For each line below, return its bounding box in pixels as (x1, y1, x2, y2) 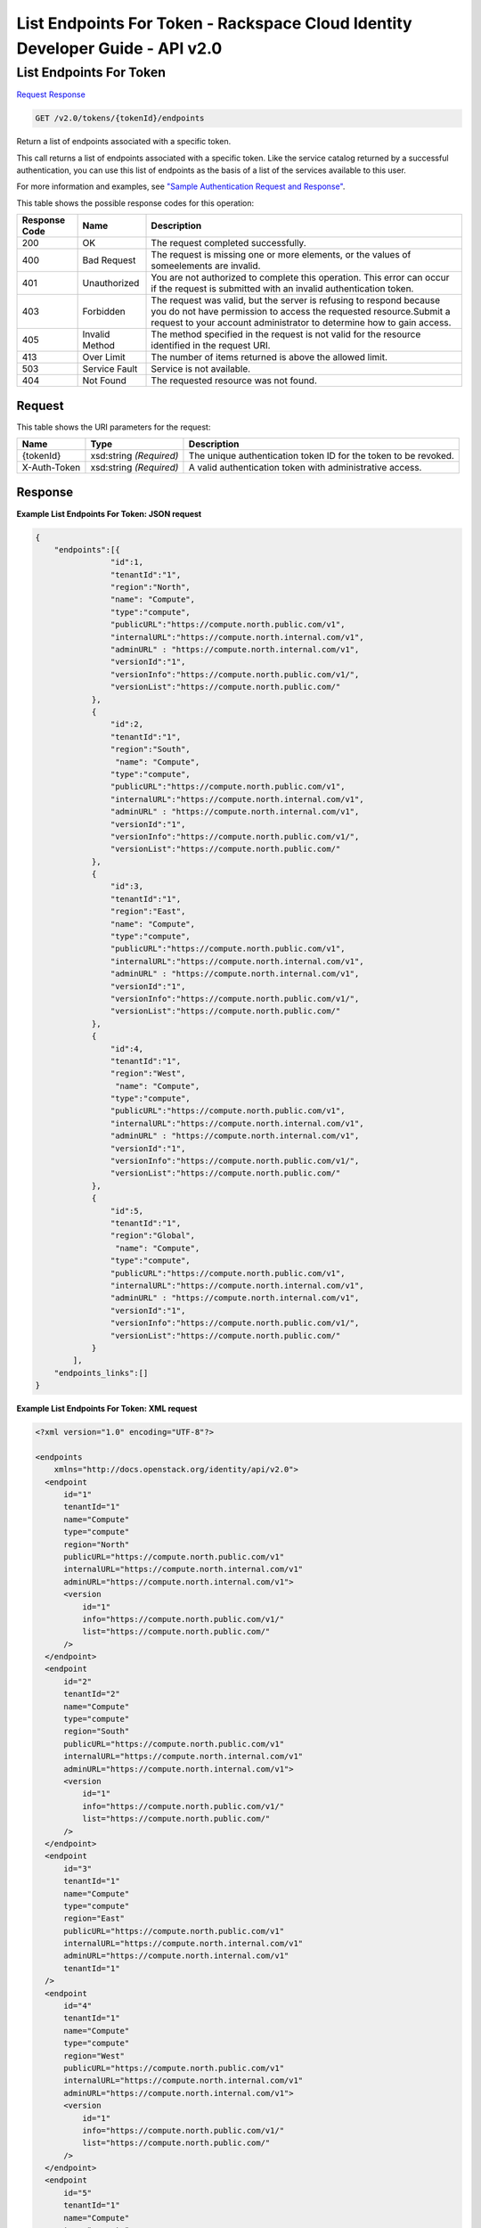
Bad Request (82, 254, 136, 266)
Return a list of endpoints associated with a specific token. (16, 136, 232, 147)
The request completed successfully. (151, 237, 306, 250)
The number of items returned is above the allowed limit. (151, 351, 387, 364)
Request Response (16, 89, 86, 100)
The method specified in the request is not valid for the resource (151, 328, 421, 340)
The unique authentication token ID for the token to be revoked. (188, 450, 454, 463)
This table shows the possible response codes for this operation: (16, 197, 255, 209)
